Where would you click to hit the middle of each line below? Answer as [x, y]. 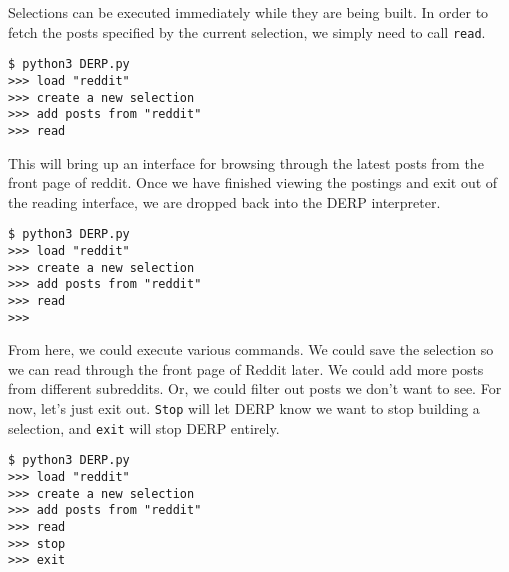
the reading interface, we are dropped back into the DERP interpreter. [224, 201]
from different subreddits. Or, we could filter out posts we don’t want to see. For [255, 388]
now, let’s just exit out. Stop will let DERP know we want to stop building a [244, 408]
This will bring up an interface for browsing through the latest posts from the [246, 162]
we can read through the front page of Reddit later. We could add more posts [246, 368]
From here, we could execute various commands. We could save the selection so [251, 349]
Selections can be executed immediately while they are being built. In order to [248, 12]
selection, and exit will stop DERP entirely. [144, 427]
